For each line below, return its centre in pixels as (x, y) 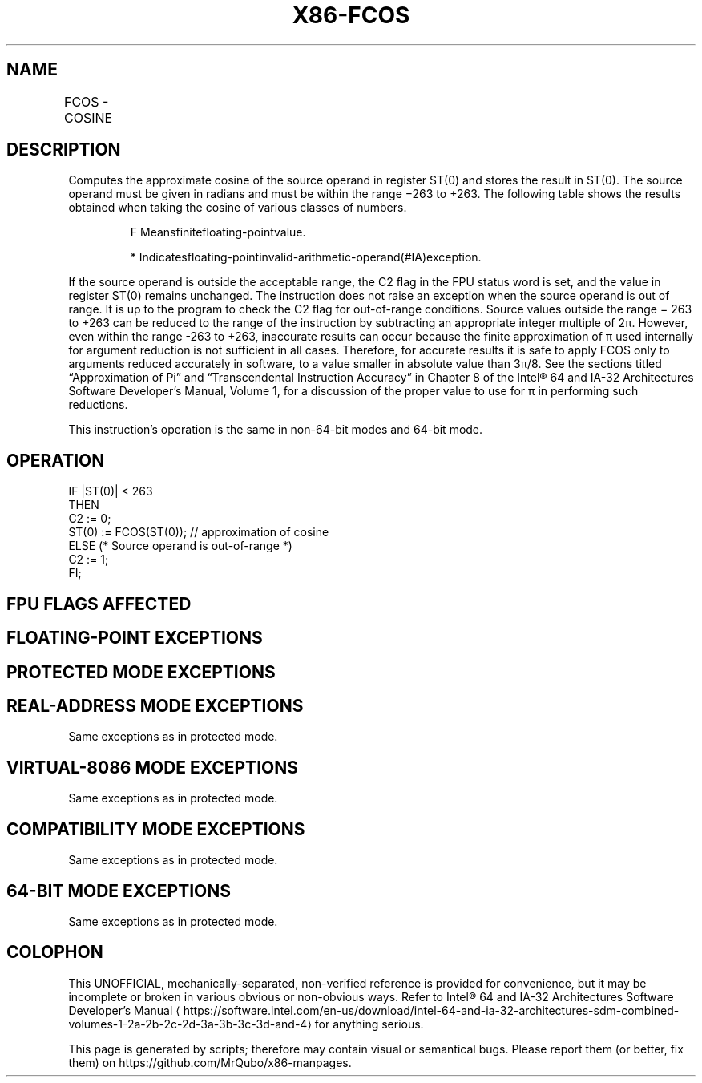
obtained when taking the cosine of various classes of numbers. (238, 208)
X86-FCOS (351, 15)
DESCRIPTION (64, 150)
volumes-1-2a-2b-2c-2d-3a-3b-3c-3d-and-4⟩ (190, 1024)
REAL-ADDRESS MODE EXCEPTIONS (155, 705)
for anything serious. (369, 1024)
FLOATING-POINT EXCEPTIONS (135, 638)
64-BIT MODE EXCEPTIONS (119, 891)
